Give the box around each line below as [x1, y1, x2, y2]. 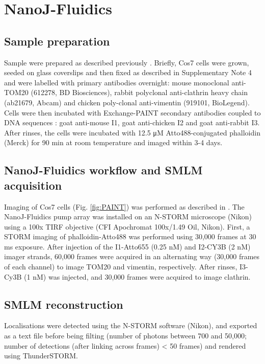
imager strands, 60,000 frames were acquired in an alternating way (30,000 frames [4, 251, 260, 262]
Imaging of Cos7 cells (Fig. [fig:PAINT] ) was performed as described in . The [4, 201, 245, 212]
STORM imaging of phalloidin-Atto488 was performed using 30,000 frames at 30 [4, 231, 256, 242]
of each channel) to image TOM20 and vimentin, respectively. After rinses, [4, 261, 237, 272]
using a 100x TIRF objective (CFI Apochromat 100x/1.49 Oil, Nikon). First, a [4, 221, 250, 232]
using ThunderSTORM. [4, 350, 78, 361]
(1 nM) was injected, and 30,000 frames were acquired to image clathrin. [24, 271, 251, 282]
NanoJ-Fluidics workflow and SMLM [4, 162, 203, 178]
